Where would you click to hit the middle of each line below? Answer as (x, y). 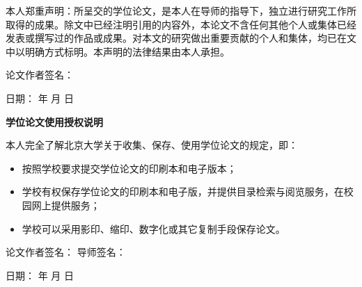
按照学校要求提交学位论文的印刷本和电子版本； (129, 168)
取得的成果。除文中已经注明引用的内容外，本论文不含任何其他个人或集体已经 (181, 24)
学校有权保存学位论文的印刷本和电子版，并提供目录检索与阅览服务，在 (183, 191)
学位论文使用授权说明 (54, 121)
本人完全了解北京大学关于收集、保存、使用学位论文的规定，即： (152, 145)
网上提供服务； (66, 205)
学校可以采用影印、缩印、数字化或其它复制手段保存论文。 (154, 228)
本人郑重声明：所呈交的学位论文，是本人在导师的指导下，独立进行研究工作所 (181, 10)
